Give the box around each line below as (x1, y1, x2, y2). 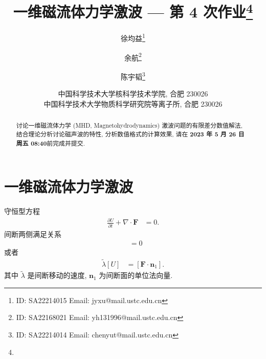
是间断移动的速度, (27, 270, 87, 281)
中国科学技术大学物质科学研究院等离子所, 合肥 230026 (43, 98, 223, 109)
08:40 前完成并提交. (31, 138, 85, 148)
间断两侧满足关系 (4, 228, 61, 239)
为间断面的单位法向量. (99, 270, 173, 281)
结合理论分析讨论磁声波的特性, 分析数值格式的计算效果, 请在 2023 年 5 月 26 (16, 129, 236, 138)
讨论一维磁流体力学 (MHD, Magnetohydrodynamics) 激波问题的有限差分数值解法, (16, 121, 243, 130)
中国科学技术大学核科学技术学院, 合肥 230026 (58, 88, 208, 99)
